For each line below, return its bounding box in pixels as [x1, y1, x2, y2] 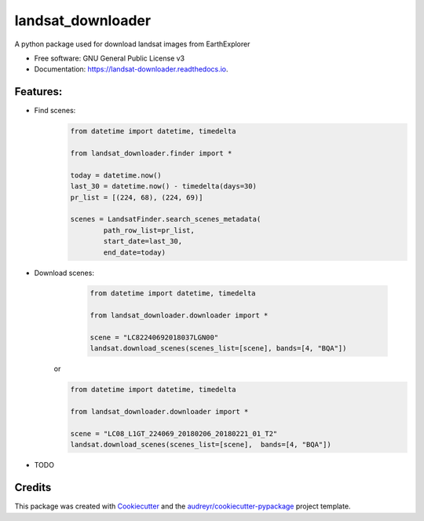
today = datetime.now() [70, 171, 163, 180]
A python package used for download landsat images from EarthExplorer [14, 39, 250, 49]
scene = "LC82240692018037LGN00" [90, 333, 219, 342]
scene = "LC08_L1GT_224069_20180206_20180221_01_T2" [70, 429, 278, 438]
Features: [14, 85, 63, 98]
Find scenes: [34, 106, 76, 116]
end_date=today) [103, 248, 166, 257]
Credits [14, 481, 52, 494]
